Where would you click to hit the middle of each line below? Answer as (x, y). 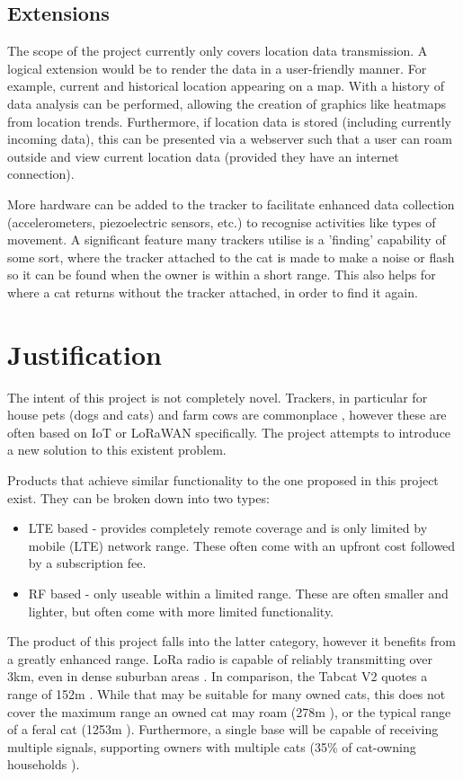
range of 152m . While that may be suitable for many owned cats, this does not (227, 693)
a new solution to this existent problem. (117, 450)
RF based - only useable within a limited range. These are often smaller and (238, 593)
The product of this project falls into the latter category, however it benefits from (232, 641)
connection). (41, 174)
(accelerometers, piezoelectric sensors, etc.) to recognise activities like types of (222, 222)
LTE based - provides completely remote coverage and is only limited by (228, 528)
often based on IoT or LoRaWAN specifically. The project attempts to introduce (229, 432)
